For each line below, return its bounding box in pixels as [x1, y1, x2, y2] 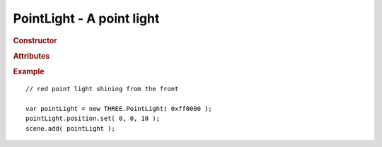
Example [13, 67, 45, 77]
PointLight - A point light [13, 11, 160, 26]
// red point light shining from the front [25, 85, 179, 93]
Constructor [13, 35, 57, 45]
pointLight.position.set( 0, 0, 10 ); [25, 114, 161, 123]
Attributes [13, 51, 50, 61]
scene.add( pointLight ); [25, 124, 116, 132]
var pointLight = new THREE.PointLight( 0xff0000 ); [25, 105, 212, 112]
